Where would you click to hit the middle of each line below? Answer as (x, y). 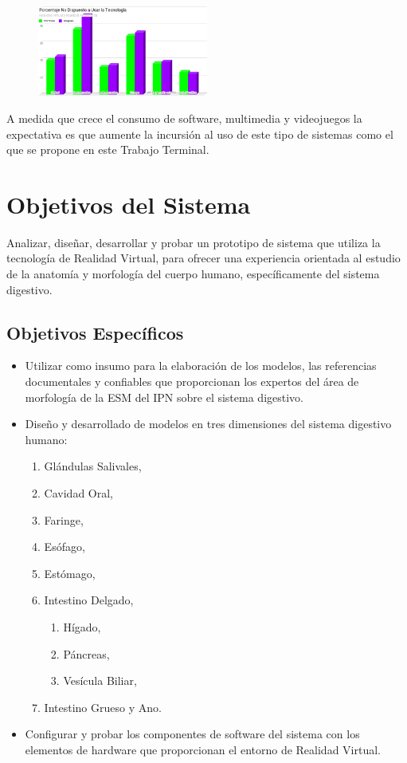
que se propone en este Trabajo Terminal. (108, 149)
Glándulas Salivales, (93, 466)
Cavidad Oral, (78, 493)
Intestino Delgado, (89, 600)
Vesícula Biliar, (100, 680)
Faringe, (64, 519)
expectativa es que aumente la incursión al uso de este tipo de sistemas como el (200, 134)
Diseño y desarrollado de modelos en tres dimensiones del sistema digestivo (208, 424)
